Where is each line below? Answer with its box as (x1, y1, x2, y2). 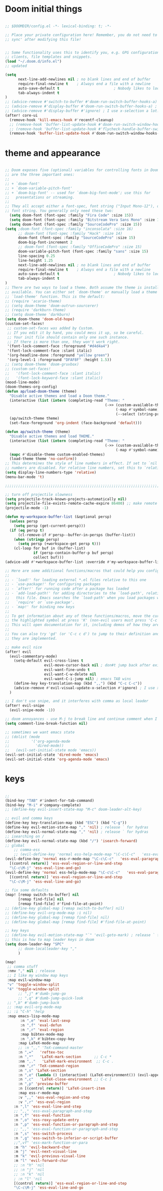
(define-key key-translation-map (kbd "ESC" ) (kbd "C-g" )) (5, 820, 127, 825)
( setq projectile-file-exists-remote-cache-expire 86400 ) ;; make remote (5, 501, 158, 506)
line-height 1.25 (17, 258, 53, 263)
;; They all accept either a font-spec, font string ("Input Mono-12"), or (5, 204, 162, 209)
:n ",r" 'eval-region (20, 1027, 64, 1032)
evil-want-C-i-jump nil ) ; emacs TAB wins (44, 676, 131, 681)
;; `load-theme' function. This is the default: (5, 294, 105, 299)
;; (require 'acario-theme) (5, 299, 62, 304)
